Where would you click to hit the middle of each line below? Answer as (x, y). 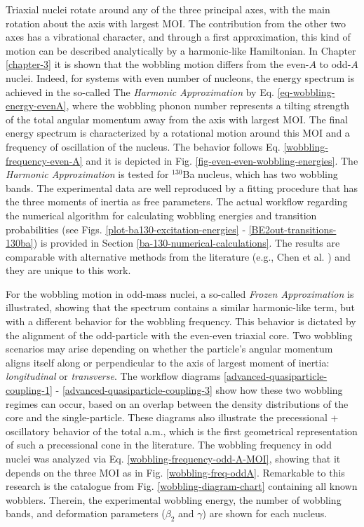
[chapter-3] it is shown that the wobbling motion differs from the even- (157, 64)
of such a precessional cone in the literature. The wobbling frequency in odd (169, 445)
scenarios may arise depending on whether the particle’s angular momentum (169, 349)
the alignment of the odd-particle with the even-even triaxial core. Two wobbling (179, 335)
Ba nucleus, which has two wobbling (260, 174)
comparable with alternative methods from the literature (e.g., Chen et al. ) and (178, 256)
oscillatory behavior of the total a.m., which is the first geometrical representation (182, 431)
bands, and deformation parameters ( (86, 513)
